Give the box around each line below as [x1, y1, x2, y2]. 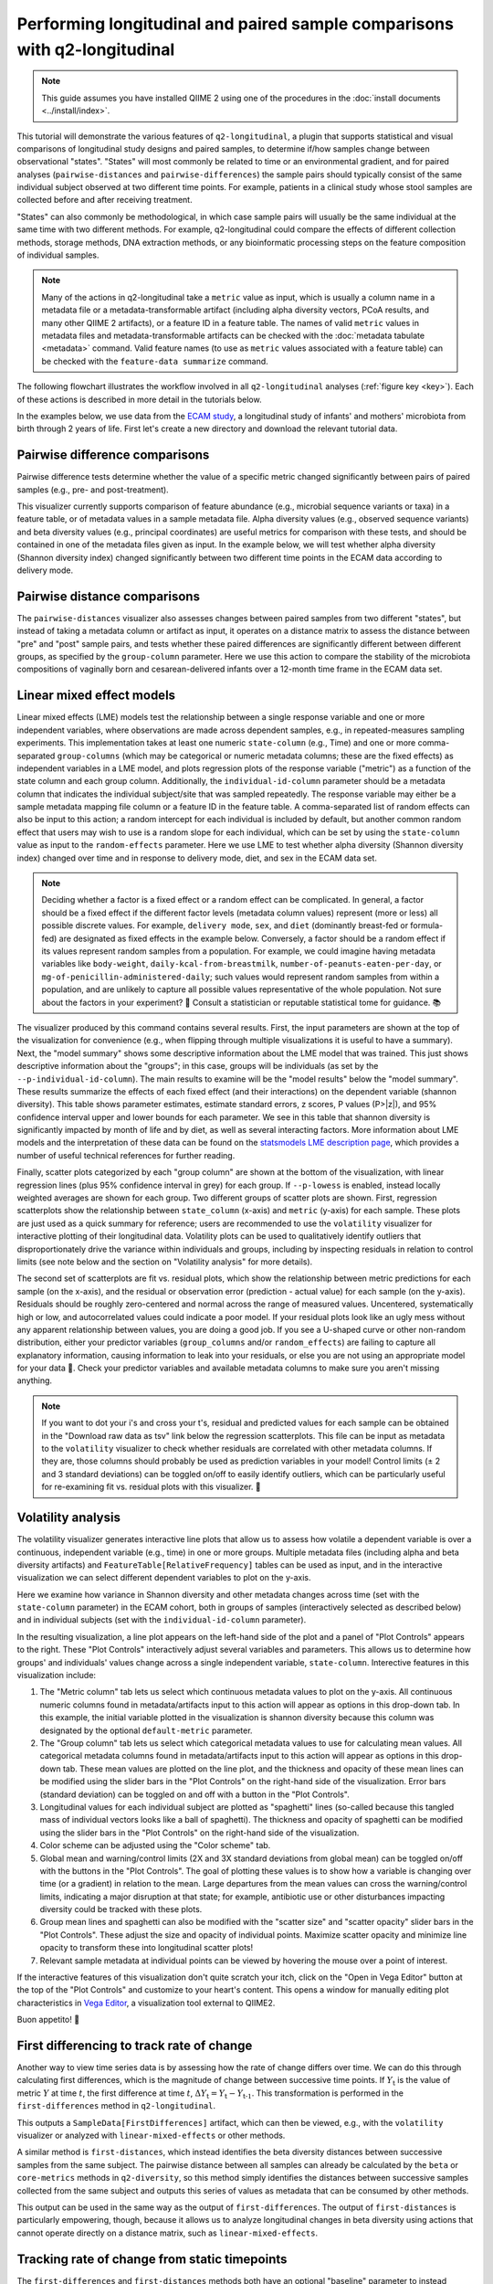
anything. [16, 1375, 53, 1386]
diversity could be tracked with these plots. [39, 1904, 203, 1915]
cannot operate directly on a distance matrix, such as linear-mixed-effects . [16, 2227, 319, 2238]
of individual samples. [16, 249, 100, 260]
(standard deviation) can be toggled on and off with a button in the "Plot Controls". [39, 1789, 351, 1800]
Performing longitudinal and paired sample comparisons [16, 14, 454, 34]
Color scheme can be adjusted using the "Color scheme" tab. [39, 1840, 271, 1851]
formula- [410, 920, 443, 931]
